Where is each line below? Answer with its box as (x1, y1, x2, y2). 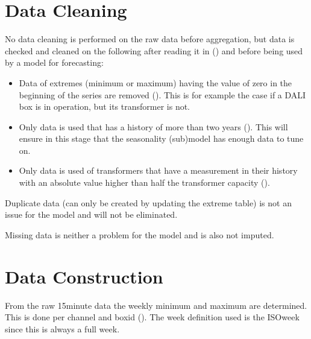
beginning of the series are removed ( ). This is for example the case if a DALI (19, 88, 306, 101)
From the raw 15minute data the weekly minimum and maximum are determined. (5, 299, 307, 311)
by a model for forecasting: (5, 56, 104, 69)
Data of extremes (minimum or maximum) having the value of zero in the (19, 76, 292, 89)
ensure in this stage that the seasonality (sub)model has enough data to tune (19, 132, 304, 145)
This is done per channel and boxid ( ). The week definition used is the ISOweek (5, 311, 300, 323)
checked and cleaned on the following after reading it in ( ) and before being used (5, 44, 303, 57)
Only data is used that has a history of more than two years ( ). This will (19, 120, 288, 133)
